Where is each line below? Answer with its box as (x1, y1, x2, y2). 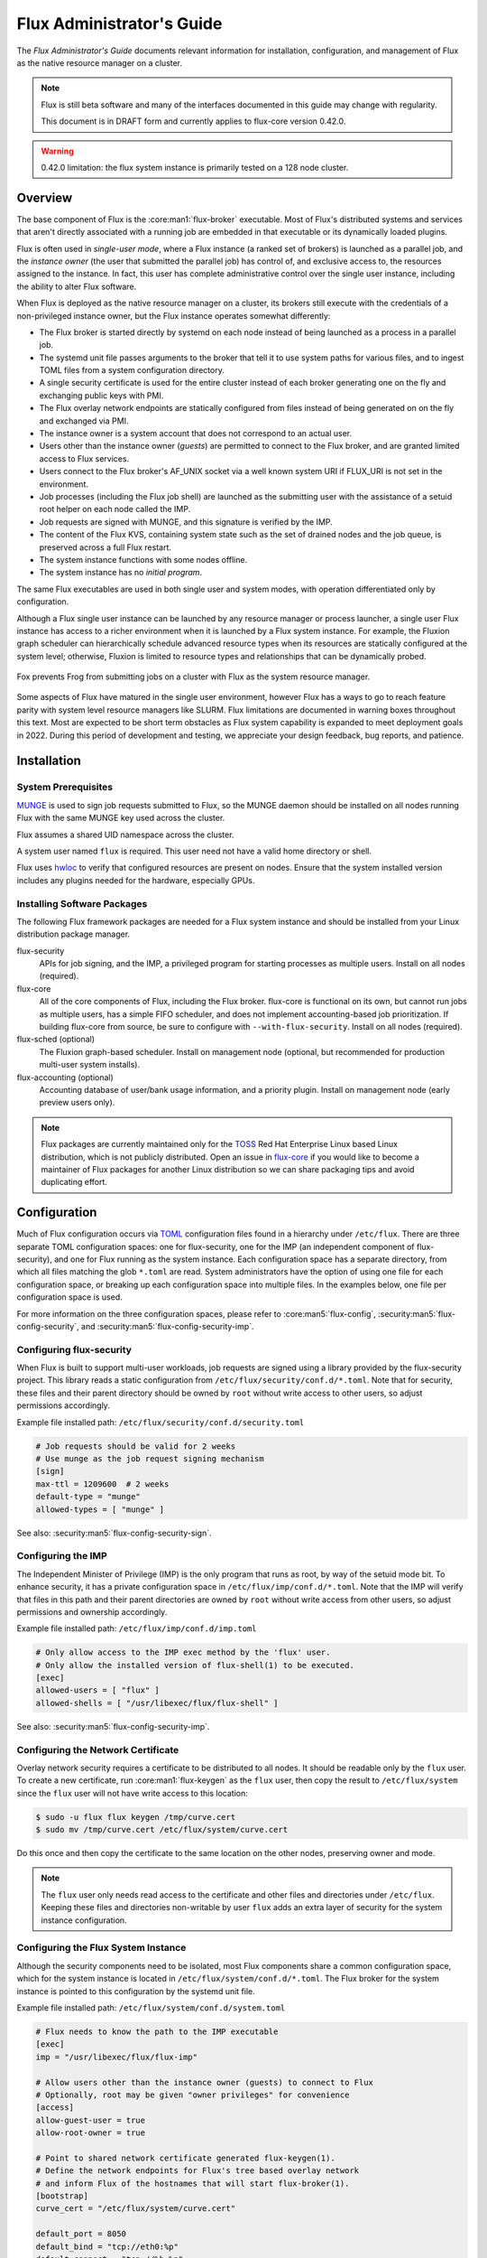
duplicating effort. (41, 1177, 108, 1188)
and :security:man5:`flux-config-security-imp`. (81, 1320, 254, 1331)
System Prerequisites (16, 781, 113, 794)
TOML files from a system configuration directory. (39, 365, 225, 376)
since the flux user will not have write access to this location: (16, 1787, 248, 1798)
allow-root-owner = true (35, 2128, 146, 2138)
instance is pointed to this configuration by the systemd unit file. (16, 1985, 256, 1996)
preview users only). (39, 1097, 115, 1108)
